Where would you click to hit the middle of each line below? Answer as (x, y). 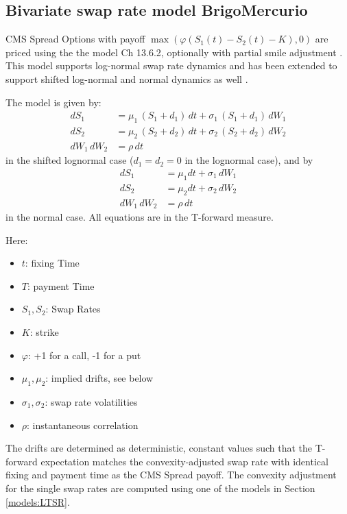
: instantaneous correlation (83, 425)
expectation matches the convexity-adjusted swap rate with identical (184, 461)
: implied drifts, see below (99, 378)
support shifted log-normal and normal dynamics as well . (127, 78)
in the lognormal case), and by (249, 160)
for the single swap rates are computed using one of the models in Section (160, 488)
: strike (44, 332)
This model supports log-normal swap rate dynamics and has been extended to (171, 65)
